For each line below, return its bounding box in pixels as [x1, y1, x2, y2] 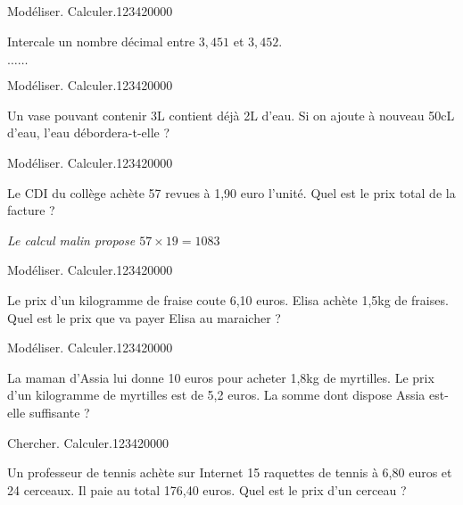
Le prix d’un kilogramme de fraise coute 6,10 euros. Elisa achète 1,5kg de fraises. [7, 290, 449, 309]
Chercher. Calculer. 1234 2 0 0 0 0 [7, 433, 169, 451]
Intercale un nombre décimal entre [7, 31, 195, 50]
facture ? [7, 201, 55, 219]
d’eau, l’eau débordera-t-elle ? [7, 123, 170, 142]
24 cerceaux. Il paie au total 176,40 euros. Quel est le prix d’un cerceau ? [7, 480, 407, 499]
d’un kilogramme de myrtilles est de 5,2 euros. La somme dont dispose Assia [7, 385, 426, 404]
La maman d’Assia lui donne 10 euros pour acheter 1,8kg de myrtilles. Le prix [7, 368, 434, 386]
